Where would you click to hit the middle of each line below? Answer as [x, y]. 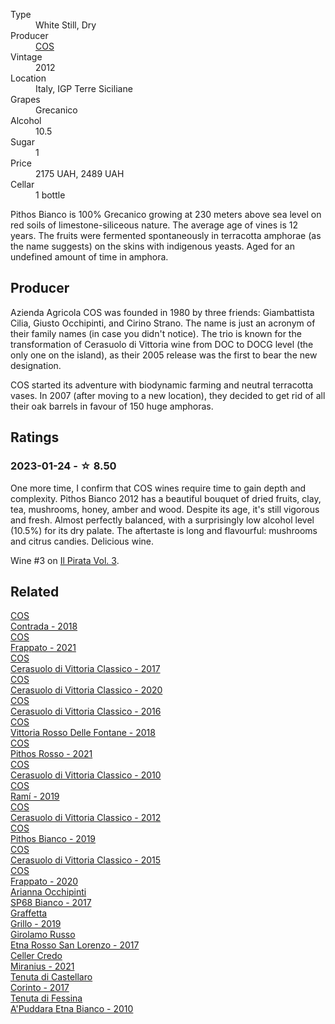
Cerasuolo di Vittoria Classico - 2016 [86, 711]
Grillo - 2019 [36, 924]
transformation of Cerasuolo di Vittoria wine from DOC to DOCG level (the [162, 344]
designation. [36, 365]
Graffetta [29, 913]
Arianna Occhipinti [48, 892]
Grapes [25, 99]
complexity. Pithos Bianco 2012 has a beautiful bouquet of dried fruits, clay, [166, 498]
